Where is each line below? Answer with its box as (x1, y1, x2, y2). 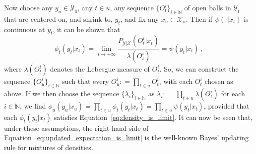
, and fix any (120, 13, 159, 24)
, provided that (203, 101, 250, 111)
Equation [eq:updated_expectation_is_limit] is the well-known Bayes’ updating (4, 132, 249, 143)
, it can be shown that (53, 24, 120, 34)
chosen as (204, 76, 233, 86)
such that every (62, 76, 109, 86)
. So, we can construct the (159, 64, 239, 74)
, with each (159, 76, 193, 86)
